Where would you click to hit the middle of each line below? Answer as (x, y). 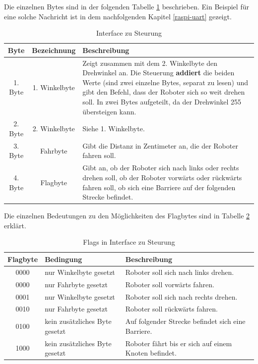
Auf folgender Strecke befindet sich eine (185, 321)
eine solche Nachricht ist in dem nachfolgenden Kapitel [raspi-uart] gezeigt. (118, 16)
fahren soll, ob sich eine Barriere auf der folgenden (159, 187)
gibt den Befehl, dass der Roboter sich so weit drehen (164, 92)
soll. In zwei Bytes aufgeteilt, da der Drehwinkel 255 (162, 102)
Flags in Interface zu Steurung (129, 242)
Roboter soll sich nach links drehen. (180, 272)
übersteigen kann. (109, 111)
